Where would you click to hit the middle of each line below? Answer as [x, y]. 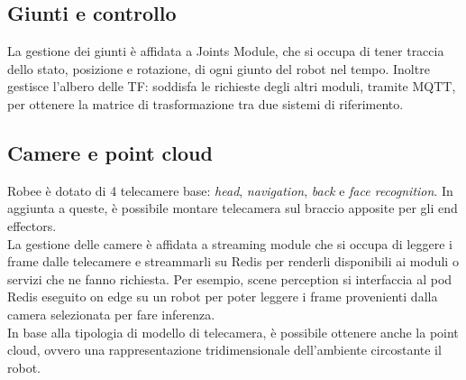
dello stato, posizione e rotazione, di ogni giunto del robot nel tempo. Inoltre [219, 68]
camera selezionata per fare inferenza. [111, 314]
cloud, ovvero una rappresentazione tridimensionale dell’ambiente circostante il [224, 350]
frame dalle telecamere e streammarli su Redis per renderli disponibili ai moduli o [233, 261]
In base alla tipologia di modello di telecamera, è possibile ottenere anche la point [233, 332]
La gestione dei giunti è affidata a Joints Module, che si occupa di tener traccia [226, 51]
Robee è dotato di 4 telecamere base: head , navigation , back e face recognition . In [230, 190]
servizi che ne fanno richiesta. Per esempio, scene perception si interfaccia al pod [230, 278]
